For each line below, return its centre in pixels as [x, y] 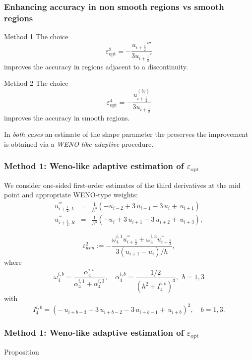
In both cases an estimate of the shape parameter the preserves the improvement [126, 134]
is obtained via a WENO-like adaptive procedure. [79, 144]
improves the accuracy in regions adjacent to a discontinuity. [96, 66]
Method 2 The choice [36, 83]
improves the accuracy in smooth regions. [67, 117]
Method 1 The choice [36, 36]
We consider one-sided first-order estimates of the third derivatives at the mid [122, 185]
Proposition [22, 351]
